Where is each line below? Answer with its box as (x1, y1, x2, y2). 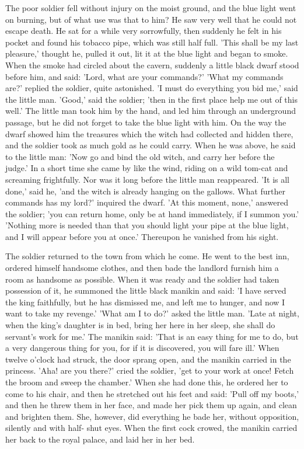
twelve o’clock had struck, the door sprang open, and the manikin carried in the (5, 353, 291, 365)
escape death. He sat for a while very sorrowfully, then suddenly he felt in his (5, 25, 282, 37)
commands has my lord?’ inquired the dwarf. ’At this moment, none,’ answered (5, 196, 289, 208)
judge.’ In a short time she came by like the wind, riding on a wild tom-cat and (5, 162, 288, 174)
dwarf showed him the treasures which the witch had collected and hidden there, (5, 127, 293, 140)
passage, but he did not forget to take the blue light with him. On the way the (5, 116, 286, 128)
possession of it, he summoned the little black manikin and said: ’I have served (5, 284, 286, 297)
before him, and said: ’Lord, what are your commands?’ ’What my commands (5, 70, 284, 82)
